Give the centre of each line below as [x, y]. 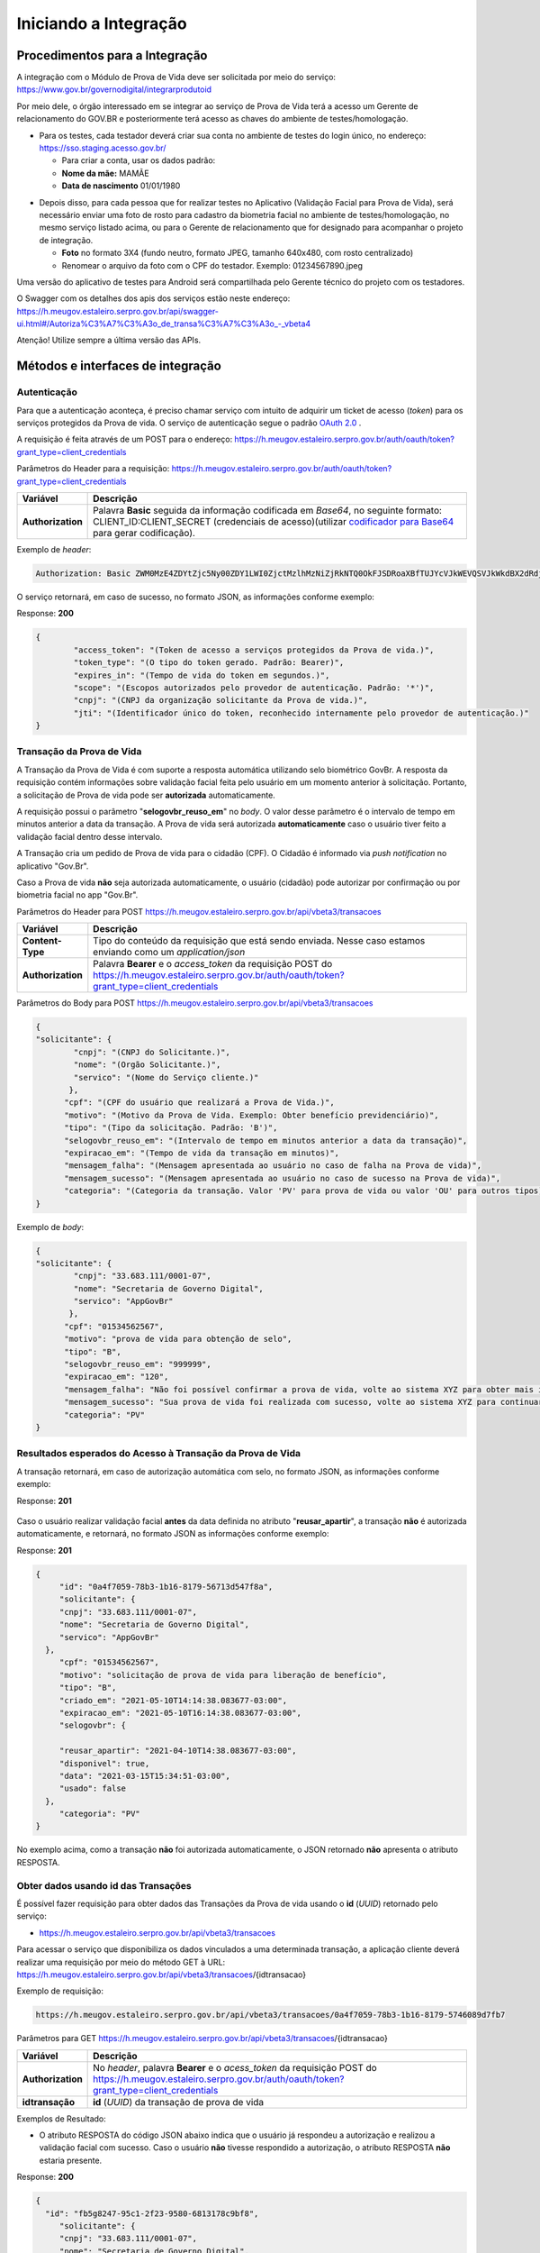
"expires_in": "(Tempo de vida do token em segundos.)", [202, 675]
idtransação [49, 2102]
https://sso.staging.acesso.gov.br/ [103, 148]
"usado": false [92, 1788]
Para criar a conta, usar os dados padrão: [139, 160]
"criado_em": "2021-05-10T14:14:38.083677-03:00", [173, 1700]
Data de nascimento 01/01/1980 [121, 186]
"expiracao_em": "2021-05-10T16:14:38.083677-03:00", [180, 1713]
